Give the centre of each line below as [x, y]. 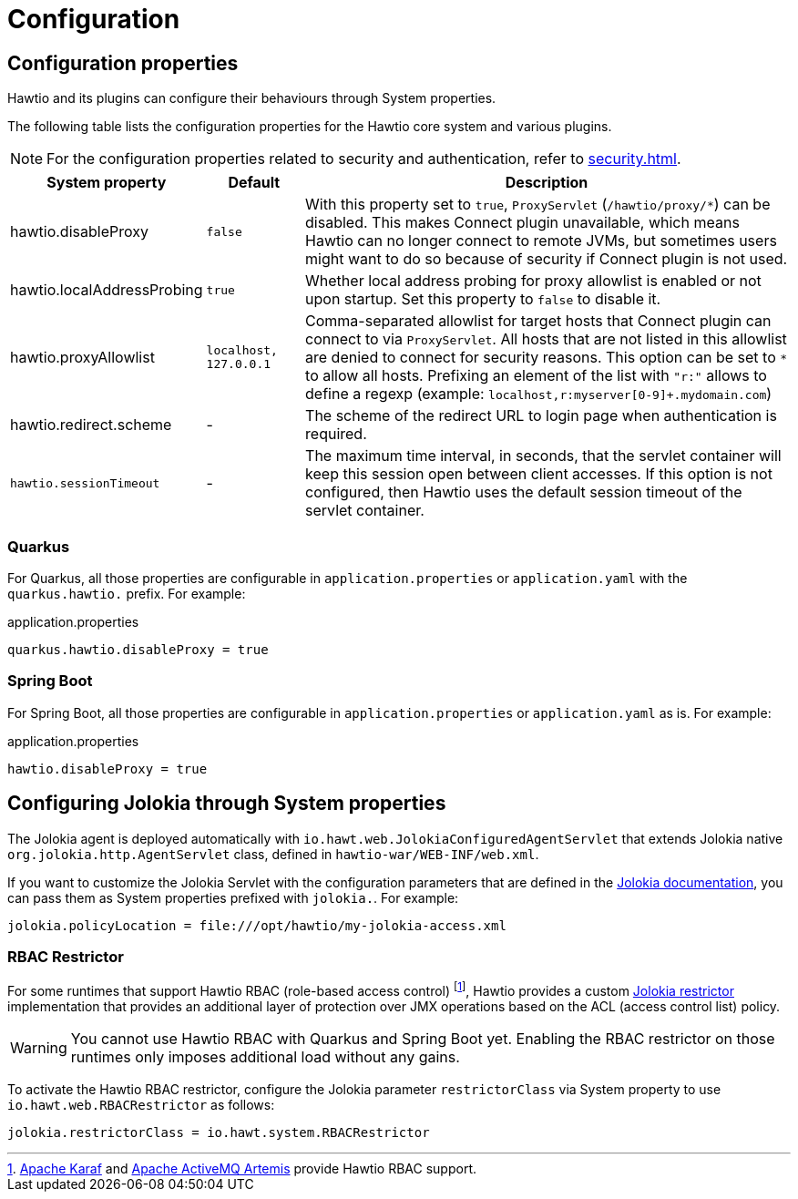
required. [336, 434]
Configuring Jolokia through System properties [227, 804]
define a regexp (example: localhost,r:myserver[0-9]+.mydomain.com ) [539, 394]
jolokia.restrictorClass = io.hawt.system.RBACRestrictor [219, 1132]
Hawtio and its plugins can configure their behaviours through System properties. [252, 98]
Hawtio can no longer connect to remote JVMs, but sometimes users [541, 241]
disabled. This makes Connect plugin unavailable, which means [522, 223]
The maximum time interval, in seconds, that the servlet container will [543, 456]
